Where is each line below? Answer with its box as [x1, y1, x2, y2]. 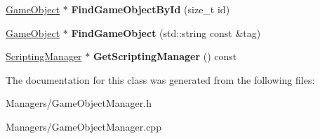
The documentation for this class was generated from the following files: [6, 72, 315, 87]
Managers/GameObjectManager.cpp [6, 119, 161, 133]
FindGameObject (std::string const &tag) [71, 25, 261, 40]
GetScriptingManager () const [93, 49, 237, 64]
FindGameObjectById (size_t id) [71, 2, 230, 16]
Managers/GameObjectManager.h [6, 96, 152, 110]
